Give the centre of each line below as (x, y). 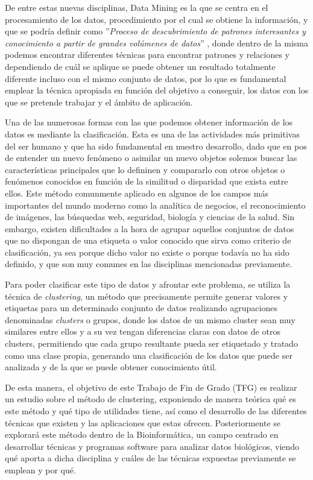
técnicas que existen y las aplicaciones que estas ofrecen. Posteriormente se (143, 422)
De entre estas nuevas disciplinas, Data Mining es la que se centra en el (137, 7)
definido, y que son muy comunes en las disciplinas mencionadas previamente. (149, 264)
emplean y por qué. (40, 469)
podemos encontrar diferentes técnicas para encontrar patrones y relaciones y (147, 55)
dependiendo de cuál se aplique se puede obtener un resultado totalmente (140, 66)
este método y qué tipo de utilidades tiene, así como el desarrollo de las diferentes (156, 411)
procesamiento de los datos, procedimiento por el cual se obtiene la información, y (156, 19)
